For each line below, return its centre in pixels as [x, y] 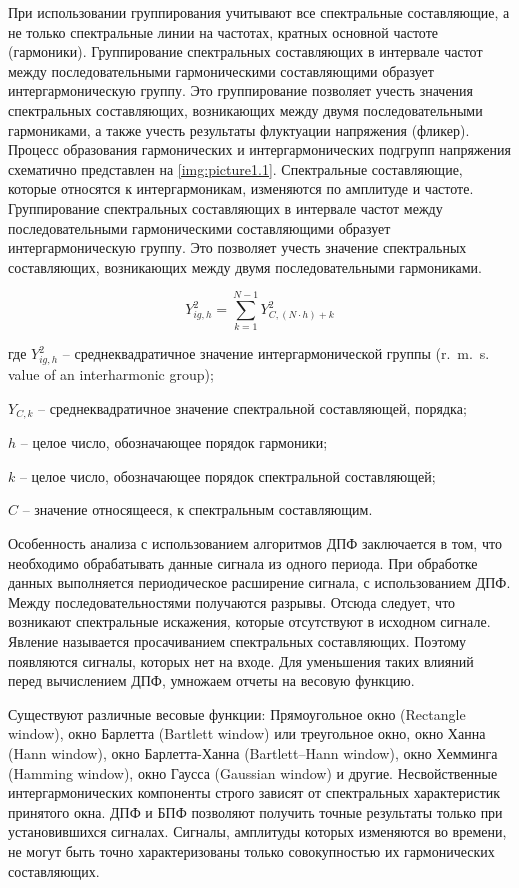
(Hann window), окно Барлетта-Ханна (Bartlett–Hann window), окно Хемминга [253, 752]
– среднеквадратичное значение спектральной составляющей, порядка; [252, 407]
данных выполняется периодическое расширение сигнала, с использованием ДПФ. [259, 582]
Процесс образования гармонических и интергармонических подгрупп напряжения [259, 149]
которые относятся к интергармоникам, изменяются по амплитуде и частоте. [241, 188]
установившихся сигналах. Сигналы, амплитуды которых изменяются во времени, [257, 831]
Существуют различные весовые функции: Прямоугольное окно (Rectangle [237, 713]
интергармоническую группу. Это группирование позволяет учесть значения [241, 90]
